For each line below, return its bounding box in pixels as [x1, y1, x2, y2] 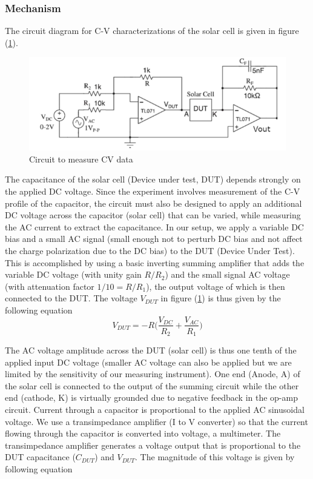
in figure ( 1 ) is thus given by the [160, 292, 281, 304]
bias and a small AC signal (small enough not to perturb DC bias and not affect [5, 232, 303, 245]
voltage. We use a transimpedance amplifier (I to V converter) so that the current [5, 415, 308, 427]
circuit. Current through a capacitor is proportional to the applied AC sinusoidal [5, 403, 305, 415]
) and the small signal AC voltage [165, 268, 290, 281]
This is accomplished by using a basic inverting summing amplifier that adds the [5, 256, 305, 269]
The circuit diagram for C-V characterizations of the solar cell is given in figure [5, 24, 299, 37]
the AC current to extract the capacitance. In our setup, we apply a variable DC [5, 220, 304, 233]
